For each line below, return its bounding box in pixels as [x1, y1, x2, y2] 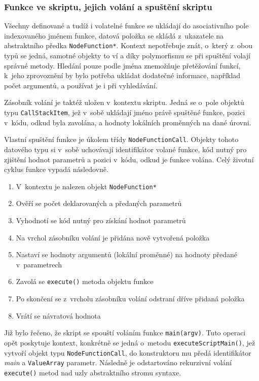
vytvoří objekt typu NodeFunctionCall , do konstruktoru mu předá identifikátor [4, 347, 251, 358]
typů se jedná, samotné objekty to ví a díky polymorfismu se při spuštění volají [4, 50, 250, 61]
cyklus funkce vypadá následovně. [4, 164, 108, 175]
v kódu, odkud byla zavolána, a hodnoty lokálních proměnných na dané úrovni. [4, 117, 251, 127]
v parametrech [16, 259, 62, 269]
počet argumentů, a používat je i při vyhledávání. [4, 80, 158, 90]
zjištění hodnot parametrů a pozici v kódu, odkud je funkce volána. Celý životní [4, 154, 254, 164]
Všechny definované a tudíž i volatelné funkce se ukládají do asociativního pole [4, 20, 249, 31]
